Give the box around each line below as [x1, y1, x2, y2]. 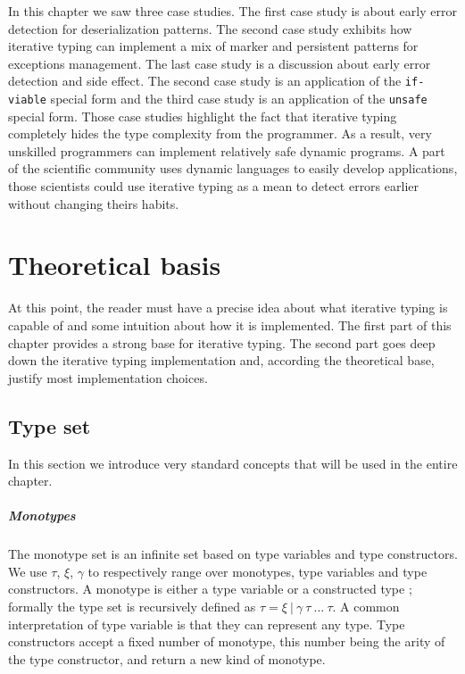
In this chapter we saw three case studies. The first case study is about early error [8, 2, 457, 20]
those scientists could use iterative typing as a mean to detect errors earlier [8, 177, 419, 196]
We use [8, 562, 47, 580]
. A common [332, 597, 400, 616]
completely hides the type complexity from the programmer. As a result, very [8, 124, 432, 143]
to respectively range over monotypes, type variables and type [87, 562, 428, 580]
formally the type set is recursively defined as [8, 597, 256, 616]
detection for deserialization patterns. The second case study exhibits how [8, 19, 412, 37]
